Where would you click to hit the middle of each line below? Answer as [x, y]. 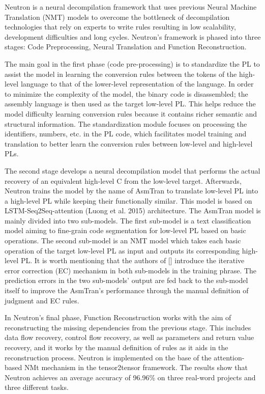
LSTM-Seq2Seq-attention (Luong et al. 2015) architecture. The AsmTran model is [133, 210]
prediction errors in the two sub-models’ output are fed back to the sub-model [126, 280]
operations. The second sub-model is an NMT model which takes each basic [123, 241]
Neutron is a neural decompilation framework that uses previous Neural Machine [131, 7]
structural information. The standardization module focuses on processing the [126, 123]
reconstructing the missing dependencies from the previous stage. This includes [128, 327]
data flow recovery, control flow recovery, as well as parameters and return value [129, 337]
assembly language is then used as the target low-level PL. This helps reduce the [130, 104]
